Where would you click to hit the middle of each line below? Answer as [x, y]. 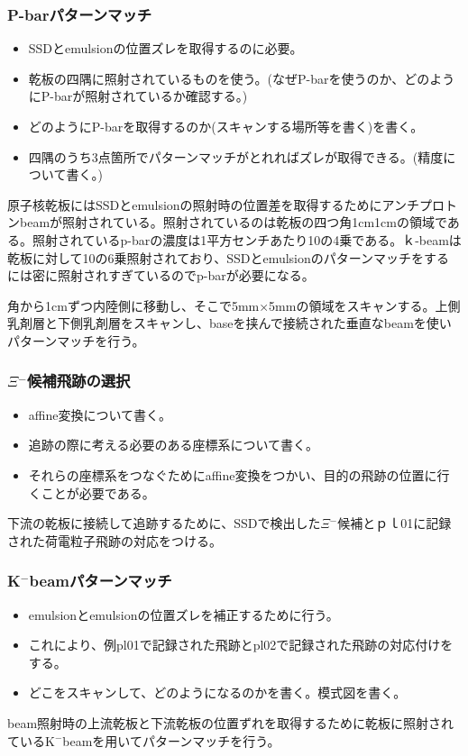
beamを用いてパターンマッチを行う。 [171, 740]
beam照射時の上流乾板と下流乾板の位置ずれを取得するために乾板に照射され [231, 722]
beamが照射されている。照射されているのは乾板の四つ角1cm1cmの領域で [233, 222]
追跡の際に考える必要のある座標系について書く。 [173, 445]
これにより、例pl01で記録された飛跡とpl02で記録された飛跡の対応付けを [241, 645]
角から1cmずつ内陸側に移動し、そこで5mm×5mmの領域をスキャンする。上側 [234, 305]
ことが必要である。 [98, 492]
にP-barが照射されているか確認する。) [138, 96]
